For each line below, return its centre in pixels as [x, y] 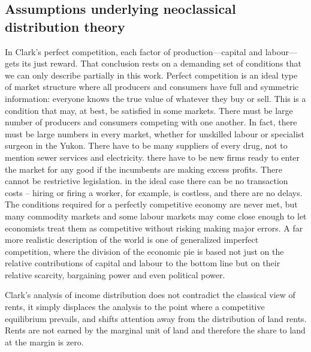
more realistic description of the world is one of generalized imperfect [132, 240]
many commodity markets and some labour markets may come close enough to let [156, 216]
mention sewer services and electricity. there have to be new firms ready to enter [153, 157]
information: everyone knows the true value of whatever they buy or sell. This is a [155, 98]
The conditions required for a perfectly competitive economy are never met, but [151, 204]
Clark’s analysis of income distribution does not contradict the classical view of [150, 295]
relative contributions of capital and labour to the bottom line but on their [143, 263]
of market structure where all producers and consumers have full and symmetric [152, 87]
